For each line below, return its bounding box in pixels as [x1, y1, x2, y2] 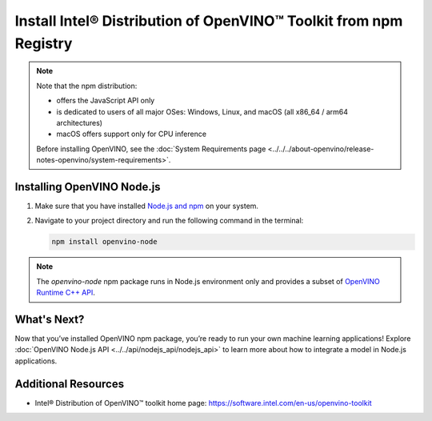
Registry [14, 34, 73, 52]
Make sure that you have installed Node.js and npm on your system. [34, 201, 259, 210]
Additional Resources [14, 377, 124, 391]
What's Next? [14, 312, 85, 326]
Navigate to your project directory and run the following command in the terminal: [34, 216, 304, 226]
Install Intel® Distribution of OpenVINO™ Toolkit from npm [14, 12, 403, 30]
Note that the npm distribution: [36, 81, 138, 90]
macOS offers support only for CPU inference [56, 129, 207, 139]
